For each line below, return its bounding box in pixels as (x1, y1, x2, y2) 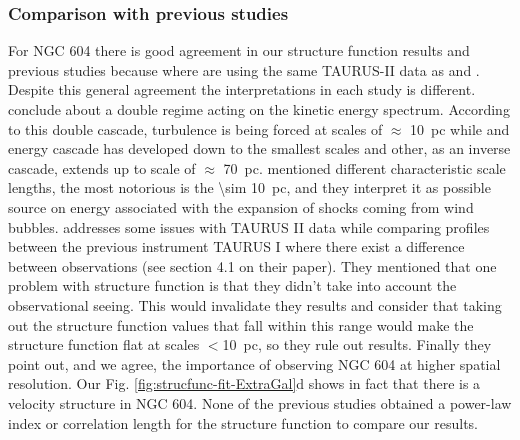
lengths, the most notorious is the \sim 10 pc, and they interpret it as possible (8, 177, 491, 198)
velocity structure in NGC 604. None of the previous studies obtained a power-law (8, 392, 512, 413)
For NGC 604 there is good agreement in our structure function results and (8, 40, 470, 61)
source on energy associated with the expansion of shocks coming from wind (8, 196, 474, 217)
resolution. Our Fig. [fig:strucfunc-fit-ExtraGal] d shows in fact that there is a (8, 373, 481, 394)
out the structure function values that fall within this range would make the (8, 314, 474, 335)
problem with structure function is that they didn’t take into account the (8, 275, 457, 296)
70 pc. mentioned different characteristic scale (223, 157, 506, 178)
